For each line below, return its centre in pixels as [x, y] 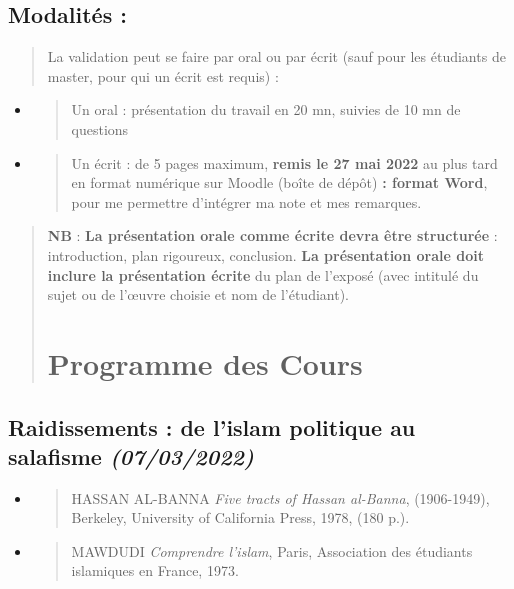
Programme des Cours [205, 362]
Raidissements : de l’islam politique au [212, 426]
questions [100, 128]
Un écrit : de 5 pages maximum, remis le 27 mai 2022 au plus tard [284, 162]
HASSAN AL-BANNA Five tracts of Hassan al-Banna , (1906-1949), [280, 497]
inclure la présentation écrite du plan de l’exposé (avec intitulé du [263, 274]
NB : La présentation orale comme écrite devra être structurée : [272, 235]
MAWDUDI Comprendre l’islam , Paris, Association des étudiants [272, 550]
